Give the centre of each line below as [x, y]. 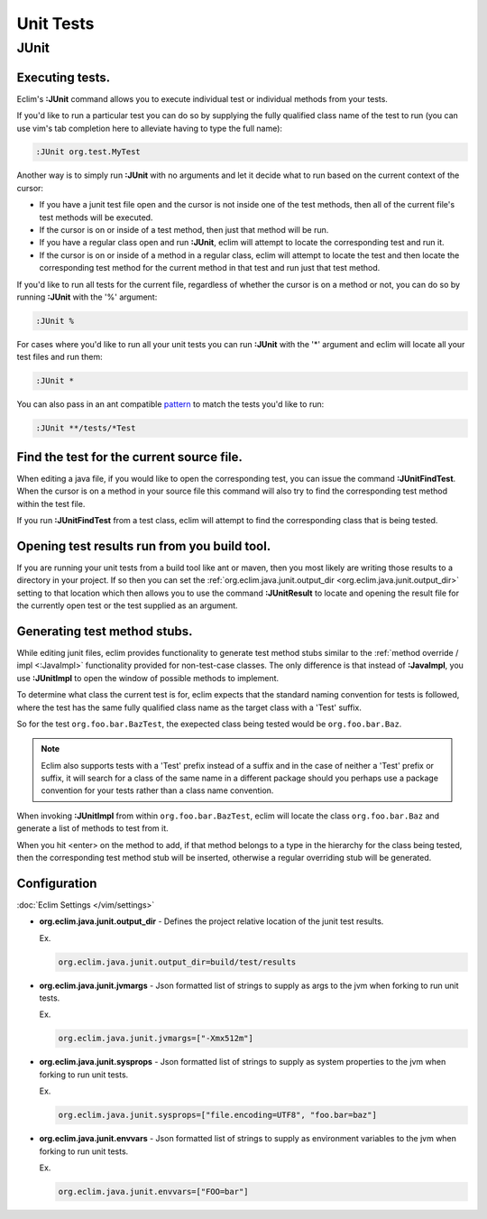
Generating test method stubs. [105, 631]
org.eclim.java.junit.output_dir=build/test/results [177, 962]
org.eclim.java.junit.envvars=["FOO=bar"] [153, 1191]
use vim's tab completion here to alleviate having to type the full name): [150, 128]
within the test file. [51, 503]
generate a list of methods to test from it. [92, 828]
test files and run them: [60, 357]
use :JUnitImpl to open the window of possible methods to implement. [148, 678]
